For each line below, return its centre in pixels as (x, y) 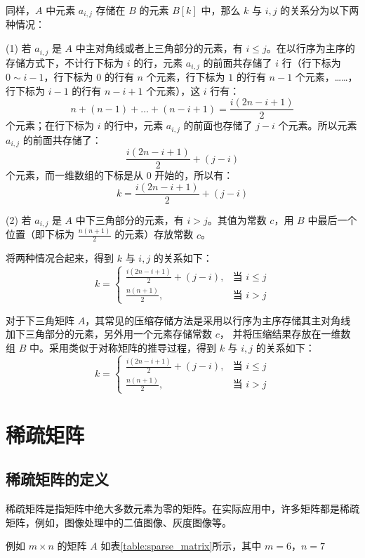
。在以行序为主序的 (311, 48)
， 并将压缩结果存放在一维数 (285, 334)
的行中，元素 (134, 125)
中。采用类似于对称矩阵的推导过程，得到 (122, 348)
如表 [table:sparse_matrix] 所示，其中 (181, 546)
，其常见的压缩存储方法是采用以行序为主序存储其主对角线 (218, 320)
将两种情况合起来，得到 (60, 258)
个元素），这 (173, 90)
